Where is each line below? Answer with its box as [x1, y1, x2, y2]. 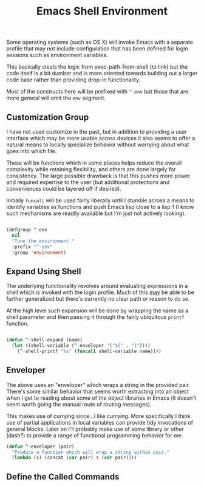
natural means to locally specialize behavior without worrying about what [6, 141, 189, 148]
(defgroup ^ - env [6, 227, 47, 233]
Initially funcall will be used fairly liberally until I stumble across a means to [6, 197, 195, 204]
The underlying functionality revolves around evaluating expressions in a [6, 282, 188, 290]
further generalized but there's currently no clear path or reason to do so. [6, 295, 190, 303]
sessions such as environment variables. [6, 52, 108, 59]
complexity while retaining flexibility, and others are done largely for [6, 166, 176, 173]
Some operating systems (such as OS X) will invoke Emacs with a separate [6, 38, 193, 46]
